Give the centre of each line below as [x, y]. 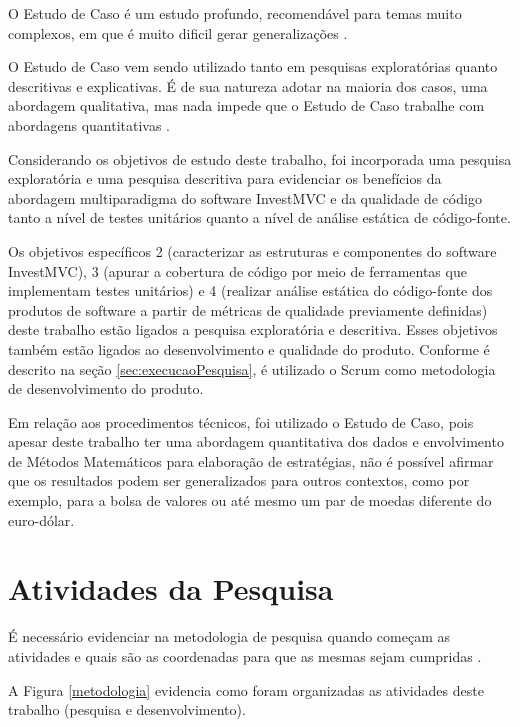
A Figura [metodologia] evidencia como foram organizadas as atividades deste [246, 689]
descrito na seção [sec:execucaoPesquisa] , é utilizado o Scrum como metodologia [252, 368]
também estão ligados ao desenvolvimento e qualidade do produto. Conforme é [249, 348]
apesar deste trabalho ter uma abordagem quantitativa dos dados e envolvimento [256, 441]
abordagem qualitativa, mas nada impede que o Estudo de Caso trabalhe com [246, 105]
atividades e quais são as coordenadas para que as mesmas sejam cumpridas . [245, 655]
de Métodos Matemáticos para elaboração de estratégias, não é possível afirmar [251, 460]
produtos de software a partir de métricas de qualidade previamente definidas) [248, 309]
